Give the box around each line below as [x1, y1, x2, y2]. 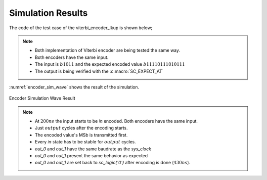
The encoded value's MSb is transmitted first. [35, 132, 128, 138]
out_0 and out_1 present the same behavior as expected [35, 153, 148, 159]
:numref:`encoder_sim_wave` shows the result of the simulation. [9, 84, 139, 90]
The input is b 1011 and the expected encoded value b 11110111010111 [35, 61, 185, 67]
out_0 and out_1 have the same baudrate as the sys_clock [35, 146, 152, 152]
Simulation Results [9, 7, 88, 18]
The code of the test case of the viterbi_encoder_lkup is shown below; [9, 25, 153, 31]
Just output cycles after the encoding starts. [35, 125, 128, 131]
